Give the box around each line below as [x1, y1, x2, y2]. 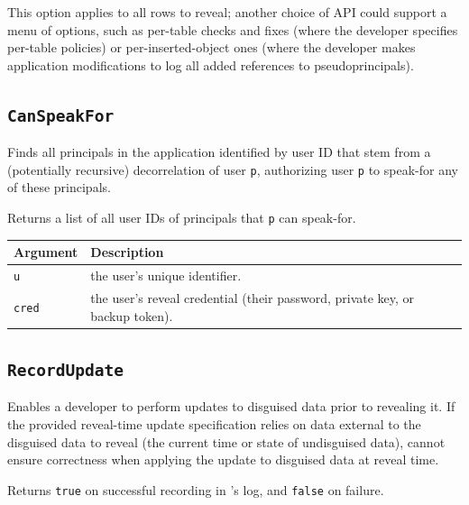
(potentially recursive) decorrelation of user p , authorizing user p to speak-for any [7, 160, 458, 179]
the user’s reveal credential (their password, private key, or [90, 288, 415, 307]
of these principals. [7, 178, 111, 197]
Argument [14, 243, 78, 262]
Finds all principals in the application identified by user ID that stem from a [7, 142, 431, 161]
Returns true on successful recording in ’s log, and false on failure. [7, 480, 384, 499]
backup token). [90, 306, 173, 325]
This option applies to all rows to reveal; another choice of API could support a [7, 3, 447, 21]
